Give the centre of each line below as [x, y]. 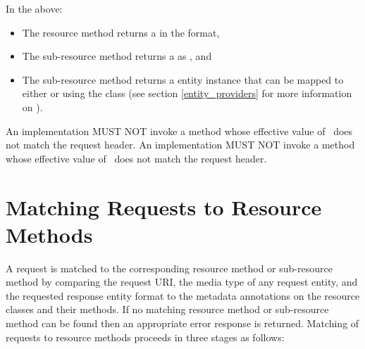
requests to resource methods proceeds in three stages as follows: [145, 337]
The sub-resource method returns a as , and [117, 56]
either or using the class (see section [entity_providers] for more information [187, 93]
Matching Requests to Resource [164, 207]
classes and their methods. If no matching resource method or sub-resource [167, 309]
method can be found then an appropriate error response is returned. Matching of [182, 323]
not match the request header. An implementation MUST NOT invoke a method [180, 145]
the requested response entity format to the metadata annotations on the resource [183, 295]
